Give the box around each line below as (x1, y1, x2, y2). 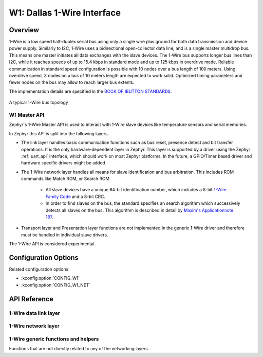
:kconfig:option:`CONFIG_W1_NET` (21, 282, 91, 288)
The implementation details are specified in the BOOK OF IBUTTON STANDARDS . (9, 88, 172, 94)
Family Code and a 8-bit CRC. (45, 194, 106, 199)
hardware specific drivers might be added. (21, 160, 107, 166)
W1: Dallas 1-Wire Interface (9, 7, 121, 18)
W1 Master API (9, 111, 45, 118)
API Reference (9, 295, 54, 303)
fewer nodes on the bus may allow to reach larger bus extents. (9, 79, 134, 85)
